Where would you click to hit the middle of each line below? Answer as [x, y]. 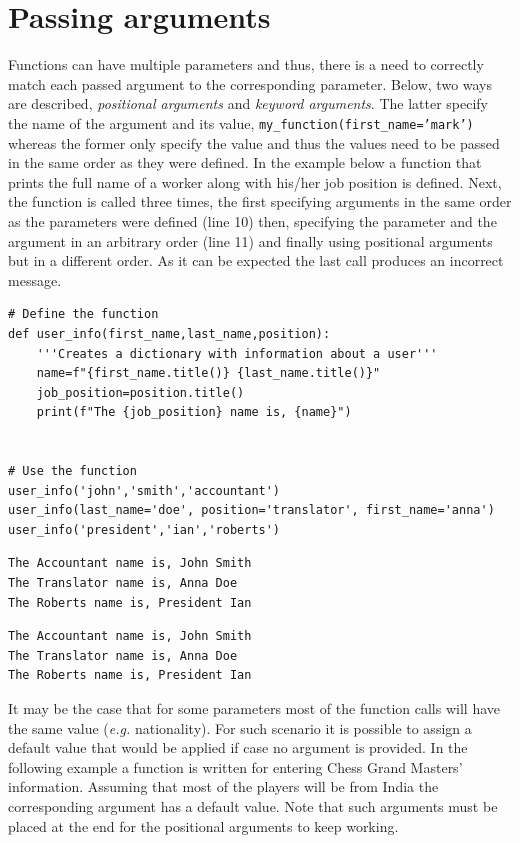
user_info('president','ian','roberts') [144, 529]
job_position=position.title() [140, 392]
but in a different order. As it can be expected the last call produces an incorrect [256, 260]
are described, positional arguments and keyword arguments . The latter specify [248, 103]
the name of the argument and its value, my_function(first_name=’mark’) [241, 122]
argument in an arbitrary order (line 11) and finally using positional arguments [250, 240]
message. [35, 279]
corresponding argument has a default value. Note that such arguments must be [253, 805]
